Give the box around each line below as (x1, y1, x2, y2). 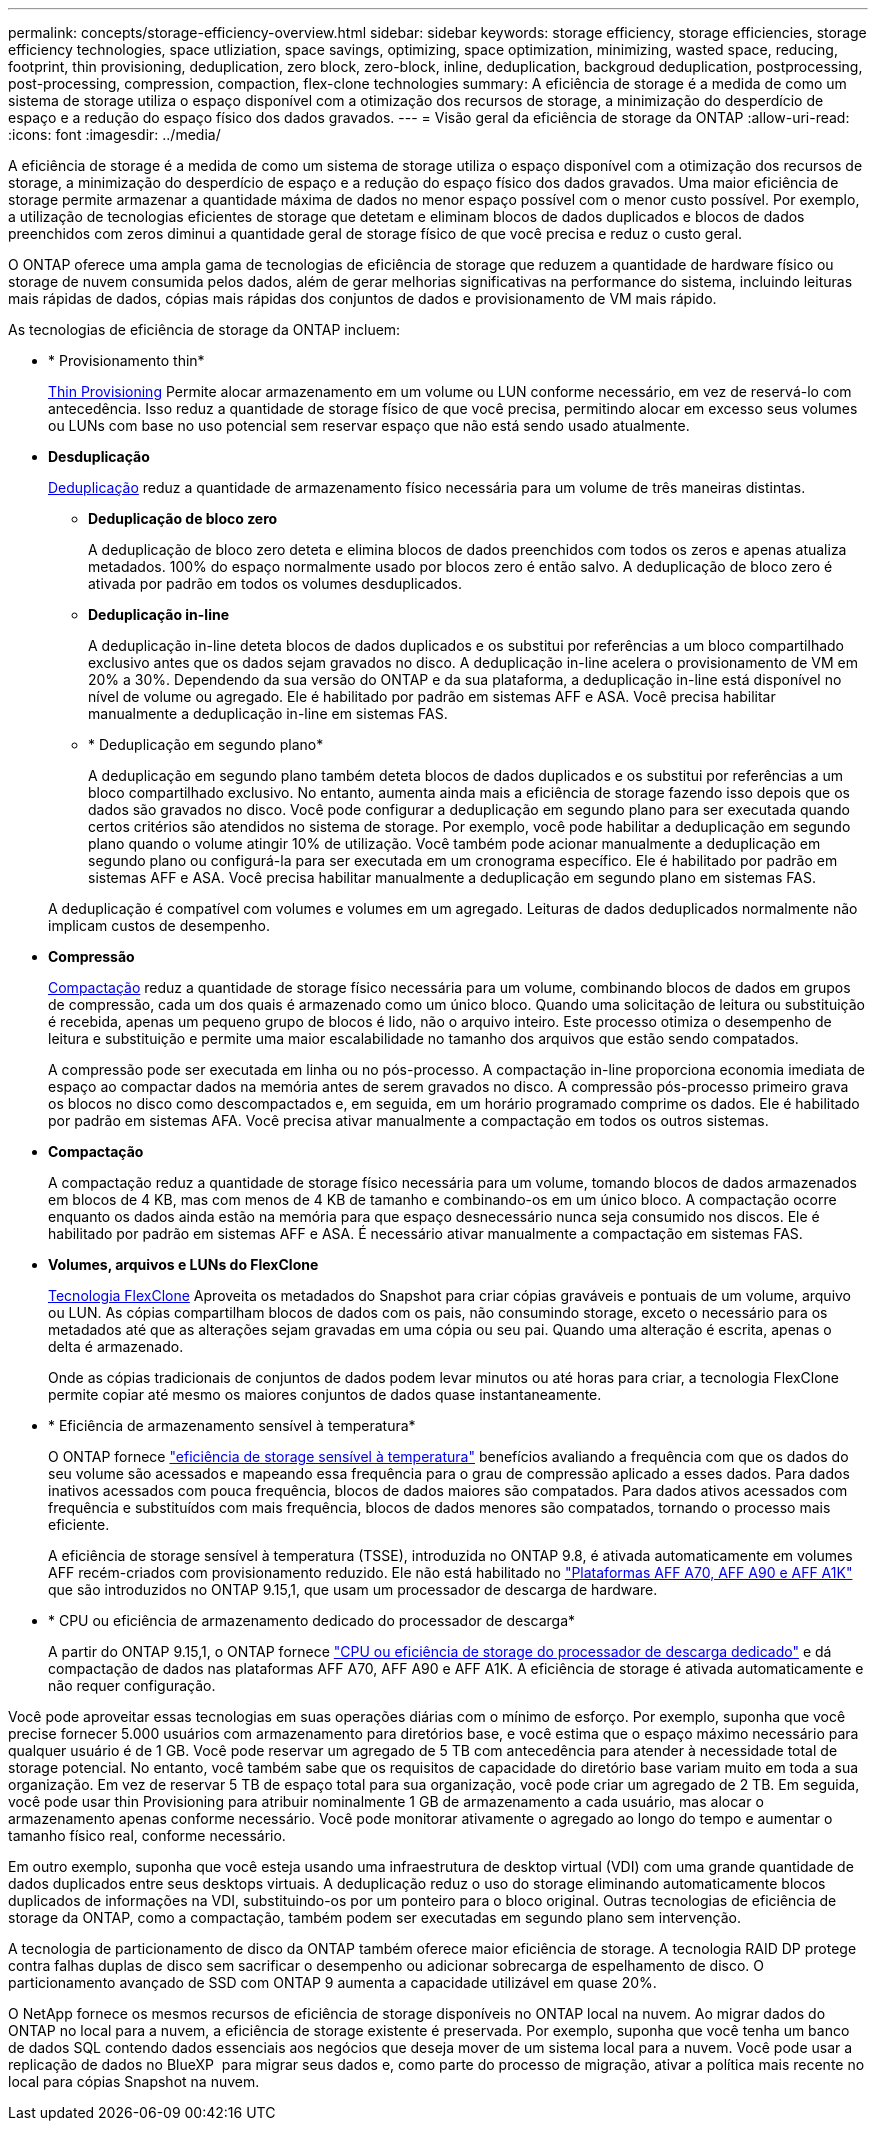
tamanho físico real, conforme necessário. (8, 1827, 286, 1844)
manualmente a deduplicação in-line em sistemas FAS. (88, 705, 448, 722)
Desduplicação (48, 448, 150, 465)
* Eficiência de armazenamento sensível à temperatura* (48, 1417, 416, 1434)
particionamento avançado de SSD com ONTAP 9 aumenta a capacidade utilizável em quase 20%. (8, 1974, 657, 1991)
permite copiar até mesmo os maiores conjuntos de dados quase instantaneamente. (48, 1386, 602, 1403)
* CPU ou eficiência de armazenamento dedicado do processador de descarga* (48, 1612, 576, 1629)
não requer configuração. (48, 1677, 216, 1694)
